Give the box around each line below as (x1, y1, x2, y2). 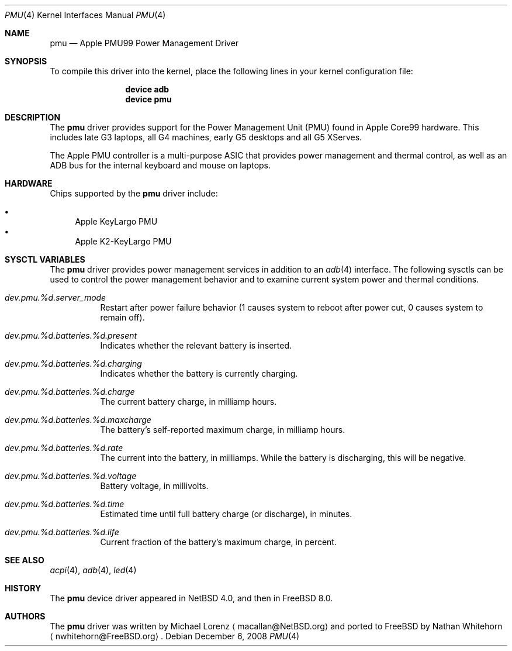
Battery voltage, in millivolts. (100, 481, 209, 491)
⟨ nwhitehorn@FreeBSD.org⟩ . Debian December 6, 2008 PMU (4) (50, 631, 300, 641)
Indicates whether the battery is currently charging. (100, 368, 298, 378)
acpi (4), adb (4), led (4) (50, 565, 137, 575)
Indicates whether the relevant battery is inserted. (100, 340, 292, 350)
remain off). (100, 312, 145, 322)
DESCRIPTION (5, 112, 61, 122)
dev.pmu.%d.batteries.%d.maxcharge (5, 415, 151, 425)
